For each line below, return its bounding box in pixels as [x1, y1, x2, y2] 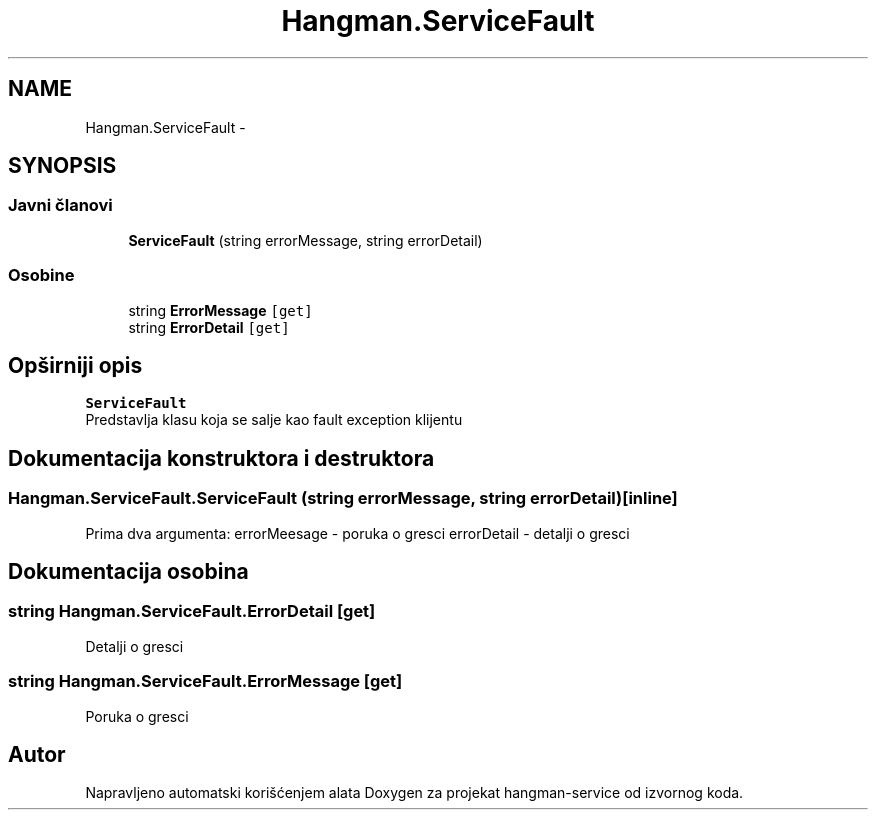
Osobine [8, 265, 75, 286]
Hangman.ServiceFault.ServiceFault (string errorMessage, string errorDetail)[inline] [8, 488, 678, 509]
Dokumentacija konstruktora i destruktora [8, 445, 435, 471]
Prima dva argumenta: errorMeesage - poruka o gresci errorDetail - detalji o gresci [85, 524, 630, 542]
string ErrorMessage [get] [128, 301, 313, 319]
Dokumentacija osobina [8, 559, 249, 585]
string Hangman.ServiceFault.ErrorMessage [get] [8, 671, 403, 692]
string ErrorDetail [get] [128, 318, 290, 336]
